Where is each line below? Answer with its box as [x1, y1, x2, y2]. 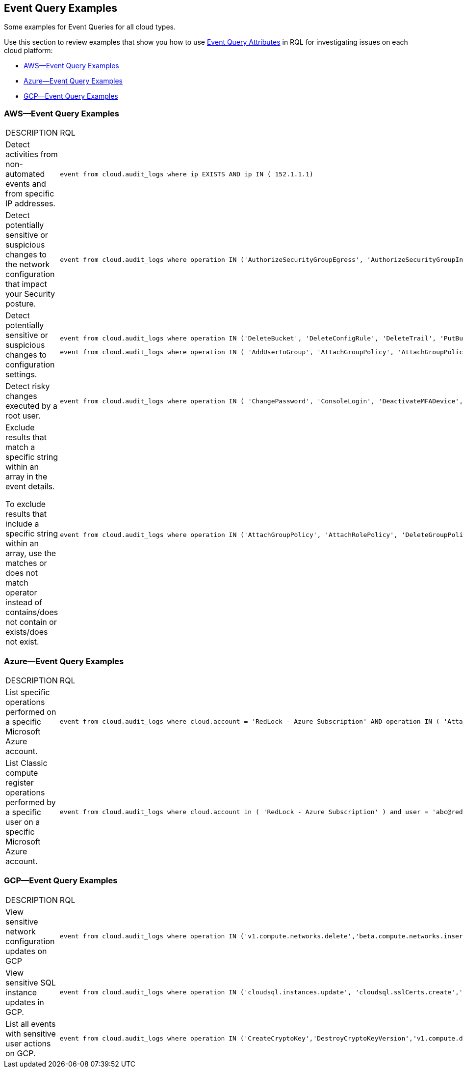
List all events [5, 1018, 56, 1029]
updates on [5, 946, 47, 956]
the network [5, 259, 50, 270]
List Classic [5, 758, 48, 768]
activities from [5, 149, 58, 160]
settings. [5, 369, 37, 380]
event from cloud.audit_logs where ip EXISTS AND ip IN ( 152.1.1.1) [60, 170, 313, 178]
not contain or [5, 617, 57, 627]
